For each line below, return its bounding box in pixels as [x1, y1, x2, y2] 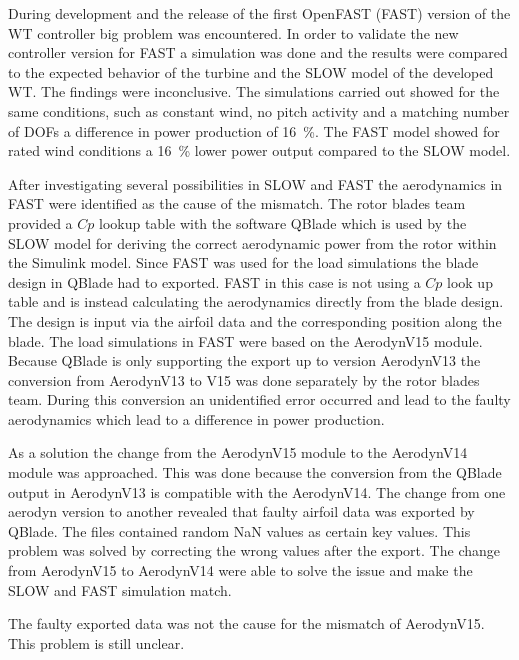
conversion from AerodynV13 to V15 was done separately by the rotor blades [8, 369, 480, 390]
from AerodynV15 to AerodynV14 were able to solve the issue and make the [8, 560, 473, 581]
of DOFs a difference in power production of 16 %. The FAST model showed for [8, 120, 500, 141]
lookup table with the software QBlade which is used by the [99, 212, 467, 233]
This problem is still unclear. [8, 632, 185, 653]
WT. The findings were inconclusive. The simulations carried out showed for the [8, 81, 500, 102]
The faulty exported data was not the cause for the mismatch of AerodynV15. [8, 613, 485, 634]
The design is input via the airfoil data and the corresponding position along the [8, 310, 502, 331]
